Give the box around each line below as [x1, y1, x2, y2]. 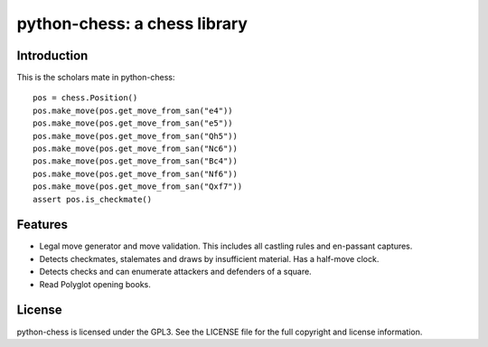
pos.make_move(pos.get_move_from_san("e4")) [33, 105, 234, 116]
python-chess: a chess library [16, 14, 249, 33]
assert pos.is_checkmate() [33, 194, 153, 204]
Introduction [16, 48, 89, 63]
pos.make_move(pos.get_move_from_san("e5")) [33, 118, 234, 128]
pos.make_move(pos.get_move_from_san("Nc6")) [33, 144, 239, 154]
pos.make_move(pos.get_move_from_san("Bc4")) [33, 156, 239, 166]
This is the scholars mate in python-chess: [16, 72, 175, 83]
